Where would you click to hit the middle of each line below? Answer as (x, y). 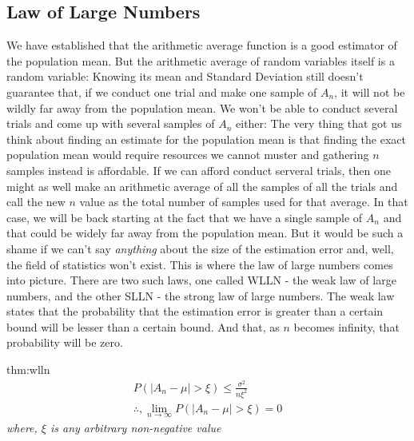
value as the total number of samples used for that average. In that (244, 202)
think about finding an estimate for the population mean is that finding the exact (206, 139)
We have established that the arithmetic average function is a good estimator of (202, 45)
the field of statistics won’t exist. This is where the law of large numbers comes (200, 264)
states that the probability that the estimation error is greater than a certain (195, 311)
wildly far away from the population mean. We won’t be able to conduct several (202, 107)
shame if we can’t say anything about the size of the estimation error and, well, (200, 248)
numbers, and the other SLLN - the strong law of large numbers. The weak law (201, 295)
